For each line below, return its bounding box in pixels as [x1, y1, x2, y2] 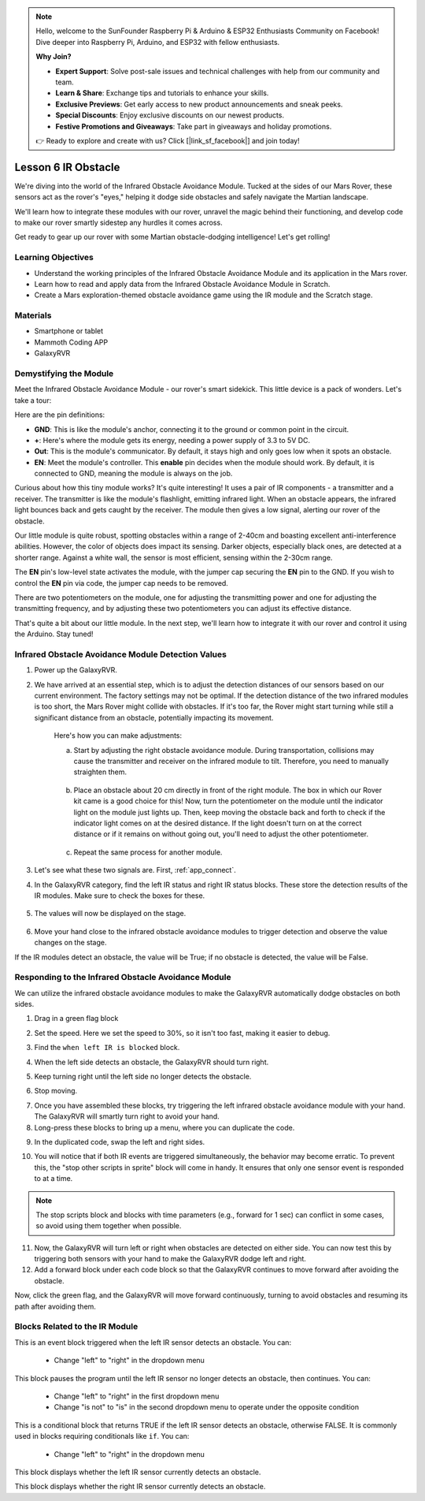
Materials [14, 310, 52, 321]
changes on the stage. [34, 938, 107, 948]
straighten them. [73, 767, 128, 777]
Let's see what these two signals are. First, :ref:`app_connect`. [34, 866, 236, 875]
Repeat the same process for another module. [73, 847, 223, 857]
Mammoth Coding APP [34, 337, 109, 347]
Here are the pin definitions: [14, 410, 105, 419]
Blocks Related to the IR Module [14, 1321, 139, 1332]
